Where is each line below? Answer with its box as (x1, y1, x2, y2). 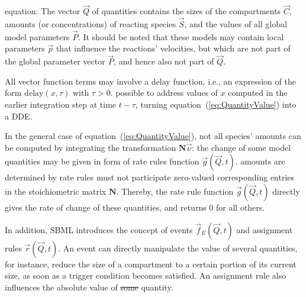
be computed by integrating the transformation (5, 141, 176, 153)
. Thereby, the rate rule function (116, 185, 234, 197)
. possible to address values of (110, 86, 218, 99)
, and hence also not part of (114, 55, 214, 67)
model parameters (5, 30, 70, 43)
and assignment (236, 223, 293, 235)
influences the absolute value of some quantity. (5, 280, 173, 293)
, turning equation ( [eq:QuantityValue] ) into (136, 98, 297, 111)
